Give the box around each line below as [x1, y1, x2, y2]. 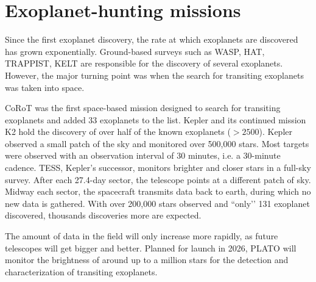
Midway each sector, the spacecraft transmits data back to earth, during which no [5, 185, 311, 198]
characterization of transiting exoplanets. [5, 265, 158, 278]
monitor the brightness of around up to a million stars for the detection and [5, 253, 289, 266]
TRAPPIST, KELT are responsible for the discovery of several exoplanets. [5, 57, 283, 70]
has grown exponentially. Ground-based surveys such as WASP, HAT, [5, 45, 265, 57]
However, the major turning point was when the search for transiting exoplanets [5, 68, 304, 81]
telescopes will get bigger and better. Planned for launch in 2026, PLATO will [5, 241, 297, 254]
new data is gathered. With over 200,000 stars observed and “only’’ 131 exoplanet [5, 197, 310, 209]
